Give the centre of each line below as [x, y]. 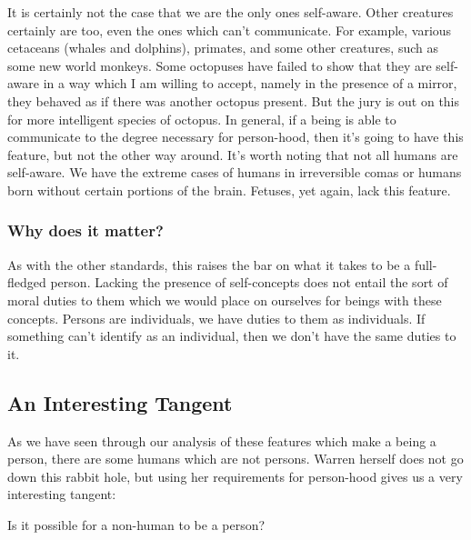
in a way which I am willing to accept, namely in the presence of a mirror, [250, 83]
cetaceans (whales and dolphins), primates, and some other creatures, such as [223, 48]
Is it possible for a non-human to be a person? [136, 524]
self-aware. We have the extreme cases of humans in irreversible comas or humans [235, 172]
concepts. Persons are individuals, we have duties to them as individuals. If [216, 318]
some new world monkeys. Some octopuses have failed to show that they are [220, 65]
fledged [27, 282]
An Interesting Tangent [120, 402]
